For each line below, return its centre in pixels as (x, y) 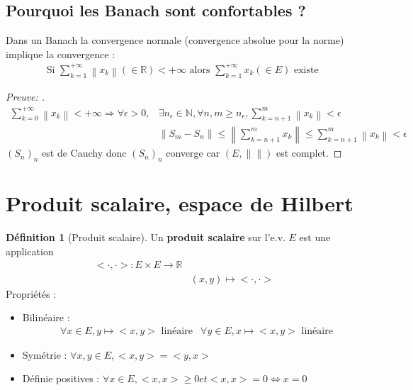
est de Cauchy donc (84, 153)
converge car (193, 153)
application (30, 251)
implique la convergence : (61, 54)
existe (306, 70)
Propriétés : (31, 293)
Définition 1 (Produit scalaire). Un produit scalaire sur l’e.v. (146, 237)
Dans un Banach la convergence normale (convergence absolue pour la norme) (175, 40)
